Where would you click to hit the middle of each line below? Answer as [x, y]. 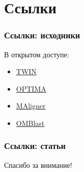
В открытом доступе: [37, 54]
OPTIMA [31, 88]
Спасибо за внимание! [38, 165]
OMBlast [30, 123]
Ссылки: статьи [35, 146]
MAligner [31, 106]
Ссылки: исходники [42, 35]
